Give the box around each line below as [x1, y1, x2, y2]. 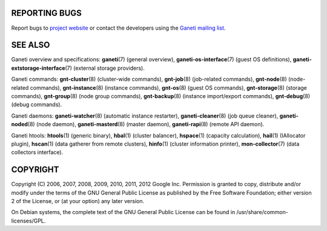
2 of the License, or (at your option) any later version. [11, 198, 145, 205]
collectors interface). [11, 149, 64, 156]
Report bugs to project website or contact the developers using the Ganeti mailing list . [11, 24, 226, 32]
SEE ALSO [11, 40, 50, 50]
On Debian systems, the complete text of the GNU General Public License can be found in [11, 209, 236, 216]
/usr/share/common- [236, 209, 289, 216]
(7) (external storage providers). [65, 64, 145, 72]
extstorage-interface [11, 64, 66, 72]
